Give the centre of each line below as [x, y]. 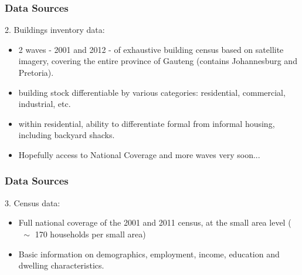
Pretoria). [36, 72]
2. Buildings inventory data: [55, 30]
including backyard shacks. [67, 135]
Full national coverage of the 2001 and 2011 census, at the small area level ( [155, 222]
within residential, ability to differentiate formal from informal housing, [147, 123]
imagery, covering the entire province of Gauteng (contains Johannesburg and [158, 61]
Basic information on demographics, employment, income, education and [149, 254]
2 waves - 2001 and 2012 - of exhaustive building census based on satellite [151, 49]
